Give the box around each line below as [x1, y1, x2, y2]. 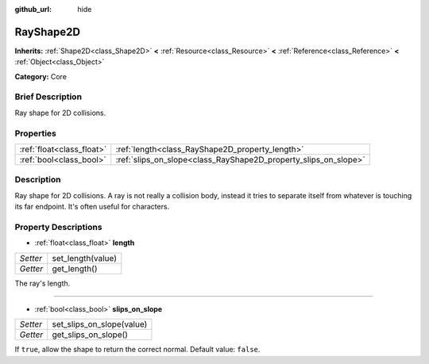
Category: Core [14, 71, 68, 81]
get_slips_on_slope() [52, 329, 129, 340]
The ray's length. [14, 278, 71, 288]
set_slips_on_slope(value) [52, 319, 148, 330]
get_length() [52, 262, 98, 274]
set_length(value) [52, 252, 117, 263]
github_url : [14, 5, 52, 13]
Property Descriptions [14, 221, 102, 232]
